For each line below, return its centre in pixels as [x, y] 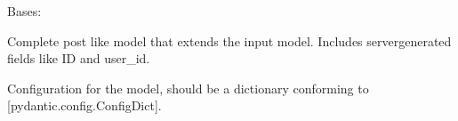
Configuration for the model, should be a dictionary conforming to [188, 88]
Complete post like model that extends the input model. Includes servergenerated [229, 40]
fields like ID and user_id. [79, 58]
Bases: [24, 11]
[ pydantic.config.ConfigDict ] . [84, 105]
